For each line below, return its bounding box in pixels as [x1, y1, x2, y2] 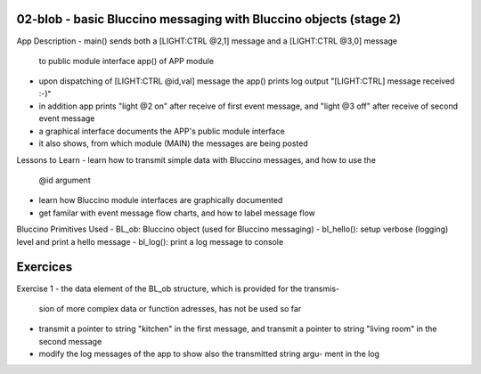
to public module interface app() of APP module [38, 55, 214, 66]
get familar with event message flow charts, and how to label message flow [38, 207, 316, 218]
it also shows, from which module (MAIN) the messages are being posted [38, 138, 308, 149]
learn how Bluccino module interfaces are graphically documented [38, 195, 283, 206]
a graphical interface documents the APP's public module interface [38, 126, 285, 136]
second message [38, 336, 102, 346]
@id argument [38, 175, 91, 186]
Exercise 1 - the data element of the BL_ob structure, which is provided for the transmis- [16, 283, 340, 294]
